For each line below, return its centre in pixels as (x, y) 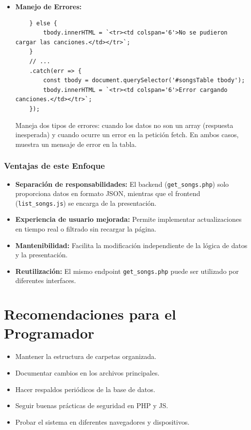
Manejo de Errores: (48, 6)
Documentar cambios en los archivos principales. (87, 372)
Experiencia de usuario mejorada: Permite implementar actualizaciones (128, 219)
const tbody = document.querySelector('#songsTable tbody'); (144, 81)
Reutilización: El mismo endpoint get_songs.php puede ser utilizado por (127, 271)
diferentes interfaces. (46, 280)
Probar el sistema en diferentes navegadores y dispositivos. (102, 421)
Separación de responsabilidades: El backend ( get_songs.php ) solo (122, 184)
